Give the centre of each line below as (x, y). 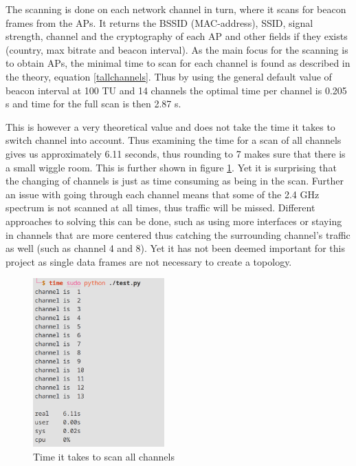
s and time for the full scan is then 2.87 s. (93, 104)
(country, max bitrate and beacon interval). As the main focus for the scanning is (177, 49)
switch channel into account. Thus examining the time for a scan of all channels (174, 140)
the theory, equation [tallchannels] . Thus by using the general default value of (169, 76)
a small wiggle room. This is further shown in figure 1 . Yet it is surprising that (171, 167)
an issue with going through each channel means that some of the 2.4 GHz (163, 194)
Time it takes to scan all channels (104, 456)
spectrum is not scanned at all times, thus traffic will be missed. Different (160, 208)
